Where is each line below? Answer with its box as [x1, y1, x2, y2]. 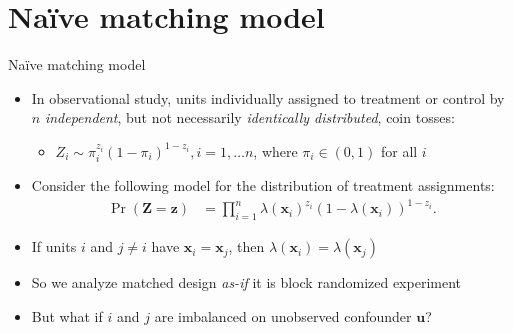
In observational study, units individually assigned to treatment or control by [31, 87, 505, 108]
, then [228, 236, 265, 257]
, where [253, 140, 298, 161]
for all [380, 140, 418, 161]
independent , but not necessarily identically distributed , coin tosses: [44, 107, 455, 128]
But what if [31, 305, 103, 326]
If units [31, 236, 77, 257]
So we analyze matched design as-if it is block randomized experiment [31, 272, 461, 293]
